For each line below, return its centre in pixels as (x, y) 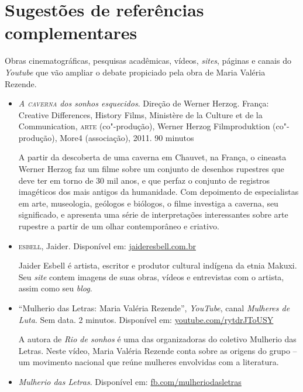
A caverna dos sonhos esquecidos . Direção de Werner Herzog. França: (144, 103)
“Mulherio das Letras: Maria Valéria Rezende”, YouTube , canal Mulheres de (154, 308)
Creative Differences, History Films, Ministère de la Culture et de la (140, 114)
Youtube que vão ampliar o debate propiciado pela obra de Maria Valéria (135, 72)
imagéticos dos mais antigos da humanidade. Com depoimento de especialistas (159, 192)
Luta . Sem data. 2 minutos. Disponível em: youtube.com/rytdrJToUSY (146, 319)
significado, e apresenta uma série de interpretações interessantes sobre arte (153, 214)
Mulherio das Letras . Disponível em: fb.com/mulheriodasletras (130, 381)
